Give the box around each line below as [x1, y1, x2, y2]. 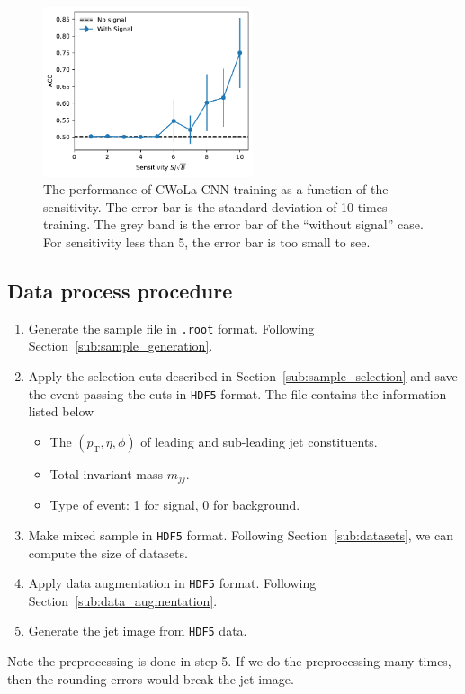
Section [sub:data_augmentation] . [28, 591, 218, 609]
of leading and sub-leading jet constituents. [140, 432, 378, 450]
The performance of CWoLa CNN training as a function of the [43, 180, 389, 199]
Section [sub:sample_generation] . [28, 336, 213, 355]
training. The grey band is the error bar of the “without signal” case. [43, 215, 424, 234]
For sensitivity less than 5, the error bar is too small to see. [43, 232, 371, 251]
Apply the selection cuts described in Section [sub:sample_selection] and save [28, 367, 458, 386]
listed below [28, 402, 94, 421]
